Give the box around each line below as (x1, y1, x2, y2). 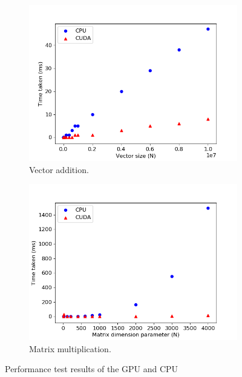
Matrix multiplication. (29, 342, 111, 355)
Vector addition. (29, 163, 89, 175)
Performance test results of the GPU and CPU (5, 362, 178, 375)
